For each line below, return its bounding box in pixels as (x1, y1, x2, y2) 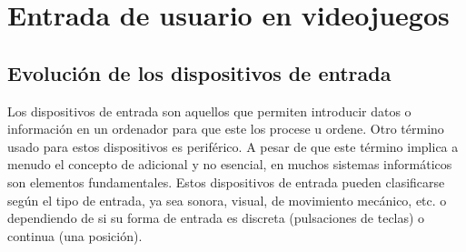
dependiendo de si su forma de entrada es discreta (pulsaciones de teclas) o (7, 208, 425, 227)
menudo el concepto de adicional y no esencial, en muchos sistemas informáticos (7, 155, 452, 174)
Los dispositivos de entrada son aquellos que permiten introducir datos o (7, 101, 411, 120)
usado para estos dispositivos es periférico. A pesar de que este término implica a (7, 136, 459, 156)
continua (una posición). (7, 226, 143, 245)
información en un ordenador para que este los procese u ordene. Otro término (7, 119, 444, 138)
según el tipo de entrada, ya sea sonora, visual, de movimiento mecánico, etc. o (7, 190, 447, 209)
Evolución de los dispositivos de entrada (7, 58, 392, 86)
